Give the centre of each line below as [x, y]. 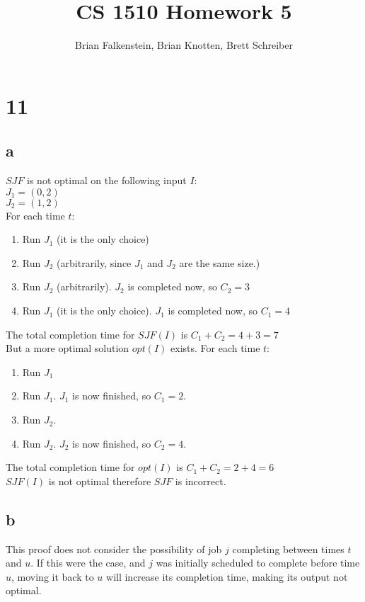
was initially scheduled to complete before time [258, 563]
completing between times [288, 549]
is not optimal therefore [100, 481]
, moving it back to [53, 576]
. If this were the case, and [88, 563]
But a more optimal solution [68, 348]
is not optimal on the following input [107, 180]
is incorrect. [201, 481]
